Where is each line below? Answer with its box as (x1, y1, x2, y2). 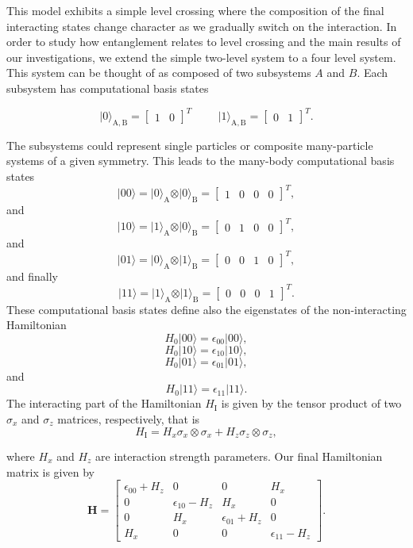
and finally (6, 267, 58, 284)
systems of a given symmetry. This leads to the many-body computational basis (6, 152, 395, 169)
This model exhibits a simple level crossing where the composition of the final (6, 2, 384, 18)
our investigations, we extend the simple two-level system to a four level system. (6, 48, 396, 65)
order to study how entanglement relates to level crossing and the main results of (6, 33, 401, 50)
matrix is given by (6, 463, 95, 480)
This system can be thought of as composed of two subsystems (6, 64, 311, 81)
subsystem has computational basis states (6, 79, 209, 96)
